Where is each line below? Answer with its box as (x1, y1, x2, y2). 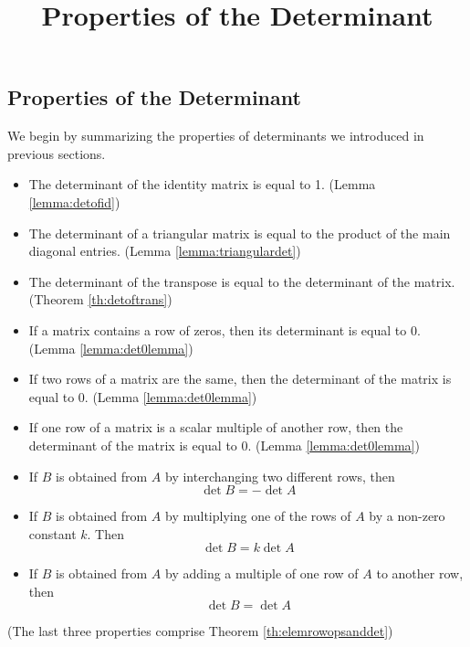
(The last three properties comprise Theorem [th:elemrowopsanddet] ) (7, 621, 393, 641)
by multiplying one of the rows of (165, 506, 351, 525)
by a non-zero (369, 506, 445, 525)
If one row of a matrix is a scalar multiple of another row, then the (28, 418, 403, 437)
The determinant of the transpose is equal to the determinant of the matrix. (28, 271, 455, 291)
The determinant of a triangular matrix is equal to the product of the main (28, 223, 451, 242)
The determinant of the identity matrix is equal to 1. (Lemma (28, 175, 376, 194)
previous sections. (7, 143, 106, 163)
